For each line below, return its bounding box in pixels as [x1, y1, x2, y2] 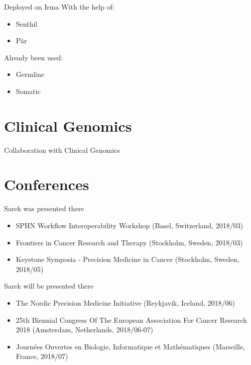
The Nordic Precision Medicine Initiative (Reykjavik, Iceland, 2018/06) [16, 297, 235, 308]
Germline [16, 69, 44, 79]
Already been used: [4, 52, 63, 62]
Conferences [4, 174, 89, 195]
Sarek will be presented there [4, 281, 93, 291]
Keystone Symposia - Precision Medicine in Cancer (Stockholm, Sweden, [16, 254, 239, 264]
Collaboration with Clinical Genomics [4, 144, 120, 155]
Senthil [16, 18, 38, 29]
